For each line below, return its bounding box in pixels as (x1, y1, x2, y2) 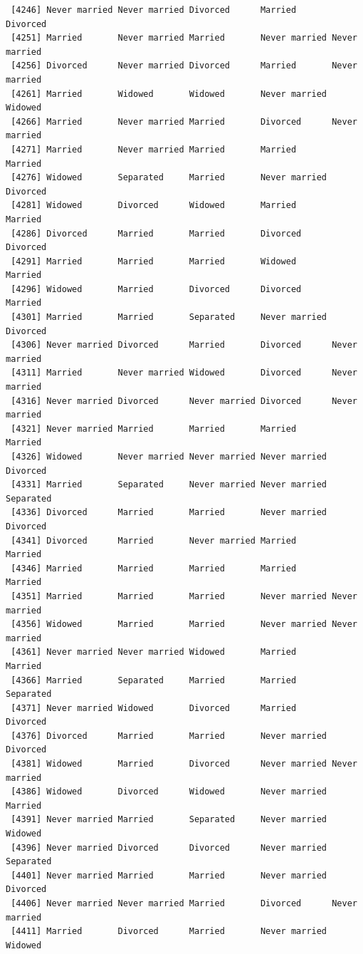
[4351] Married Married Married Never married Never (11, 591, 357, 601)
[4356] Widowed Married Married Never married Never (11, 619, 357, 630)
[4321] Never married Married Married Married (11, 423, 297, 434)
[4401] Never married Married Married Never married (11, 870, 327, 881)
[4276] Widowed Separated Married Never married (11, 172, 327, 183)
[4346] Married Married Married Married (11, 563, 297, 574)
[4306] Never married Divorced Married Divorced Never (11, 340, 357, 351)
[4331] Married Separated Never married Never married (11, 479, 327, 490)
